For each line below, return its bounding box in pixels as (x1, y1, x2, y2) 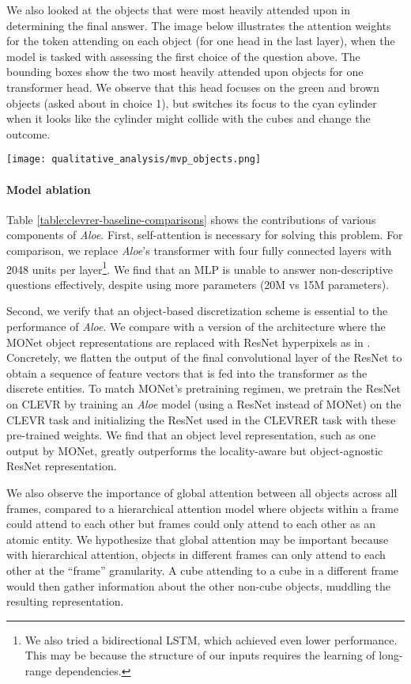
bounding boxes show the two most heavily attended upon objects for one (6, 63, 364, 80)
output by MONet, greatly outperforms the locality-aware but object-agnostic (6, 442, 383, 458)
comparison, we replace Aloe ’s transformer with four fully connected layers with (6, 241, 392, 258)
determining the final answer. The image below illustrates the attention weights (6, 17, 391, 33)
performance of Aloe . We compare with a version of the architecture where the (6, 318, 386, 335)
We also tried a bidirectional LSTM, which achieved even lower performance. (25, 631, 398, 648)
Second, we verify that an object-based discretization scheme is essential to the (6, 302, 388, 319)
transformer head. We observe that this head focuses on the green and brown (6, 78, 379, 95)
